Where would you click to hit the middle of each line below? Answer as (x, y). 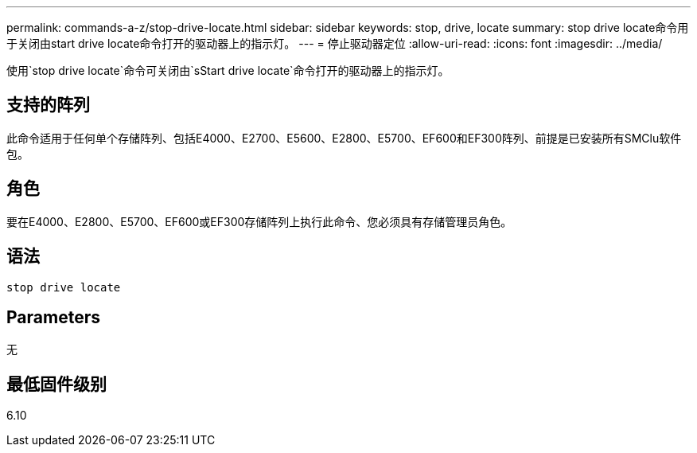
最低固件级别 (56, 384)
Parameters (53, 317)
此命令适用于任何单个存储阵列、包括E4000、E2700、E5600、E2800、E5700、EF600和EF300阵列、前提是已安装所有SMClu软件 (344, 138)
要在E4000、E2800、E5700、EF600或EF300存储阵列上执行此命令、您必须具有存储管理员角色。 (259, 221)
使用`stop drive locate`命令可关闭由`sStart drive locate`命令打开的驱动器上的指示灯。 (228, 70)
